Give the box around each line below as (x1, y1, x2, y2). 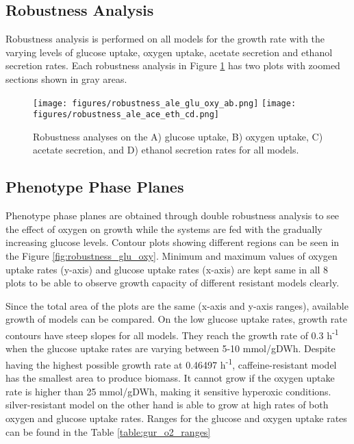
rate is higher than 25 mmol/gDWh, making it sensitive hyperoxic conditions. (5, 384, 331, 398)
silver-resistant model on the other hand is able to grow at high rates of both (5, 397, 329, 412)
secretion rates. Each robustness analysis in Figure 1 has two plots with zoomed (5, 58, 340, 73)
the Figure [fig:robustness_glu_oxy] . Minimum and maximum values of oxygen (5, 249, 338, 263)
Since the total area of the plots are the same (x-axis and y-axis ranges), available (5, 298, 349, 312)
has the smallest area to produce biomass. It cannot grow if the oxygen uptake (5, 371, 335, 385)
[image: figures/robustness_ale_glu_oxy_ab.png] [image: (33, 98, 296, 108)
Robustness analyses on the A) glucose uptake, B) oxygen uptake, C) (33, 129, 323, 143)
